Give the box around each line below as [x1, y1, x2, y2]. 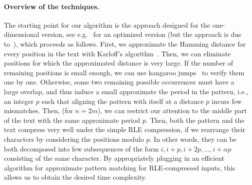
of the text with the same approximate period [4, 115, 141, 125]
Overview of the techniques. [4, 1, 100, 11]
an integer [4, 96, 34, 106]
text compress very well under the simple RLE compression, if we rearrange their [4, 124, 246, 135]
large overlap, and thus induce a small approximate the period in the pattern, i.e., [4, 86, 249, 96]
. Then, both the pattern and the [145, 115, 245, 125]
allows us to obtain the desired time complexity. [4, 172, 147, 182]
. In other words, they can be [149, 134, 236, 144]
